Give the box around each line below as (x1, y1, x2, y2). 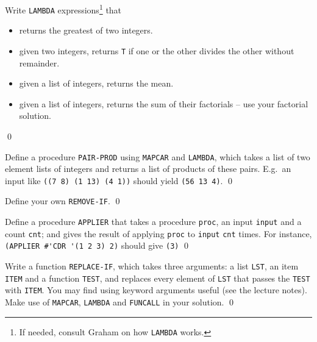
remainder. (19, 56, 60, 69)
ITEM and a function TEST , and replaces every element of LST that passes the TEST (5, 271, 310, 284)
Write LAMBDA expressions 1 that (5, 2, 122, 16)
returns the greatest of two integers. (19, 24, 153, 37)
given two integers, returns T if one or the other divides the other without (19, 44, 294, 57)
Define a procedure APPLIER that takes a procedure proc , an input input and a (5, 215, 302, 228)
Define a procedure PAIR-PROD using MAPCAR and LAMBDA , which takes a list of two (5, 150, 310, 163)
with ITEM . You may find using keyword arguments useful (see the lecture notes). (5, 283, 307, 296)
